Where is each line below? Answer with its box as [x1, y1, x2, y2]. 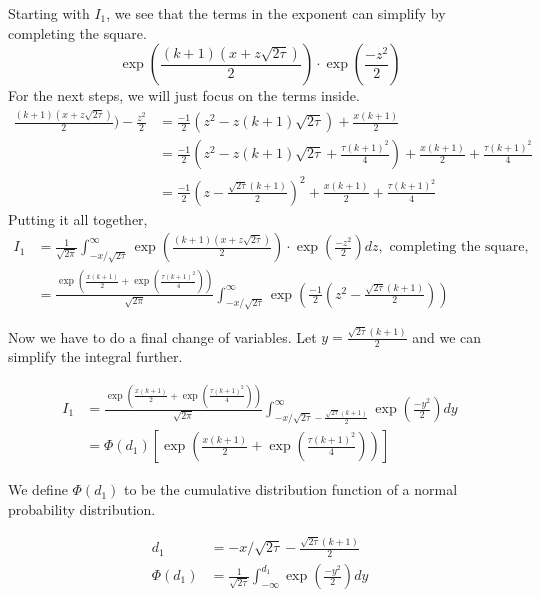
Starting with [8, 3, 90, 23]
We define [8, 479, 68, 500]
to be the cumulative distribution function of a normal [124, 479, 458, 500]
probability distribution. [8, 498, 156, 519]
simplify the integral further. [8, 346, 183, 367]
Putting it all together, [8, 208, 148, 229]
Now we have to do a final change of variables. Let [8, 326, 317, 347]
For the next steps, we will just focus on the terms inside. [8, 85, 360, 106]
